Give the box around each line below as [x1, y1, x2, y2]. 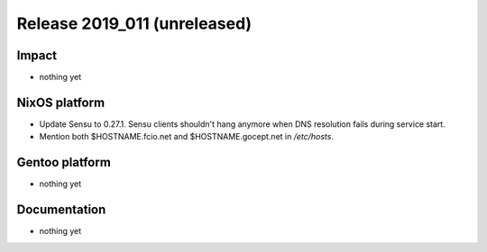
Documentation [16, 202, 106, 218]
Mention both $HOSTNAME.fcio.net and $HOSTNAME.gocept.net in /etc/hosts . [39, 131, 334, 142]
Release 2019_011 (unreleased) [16, 13, 253, 33]
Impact [16, 48, 58, 63]
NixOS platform [16, 94, 106, 110]
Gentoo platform [16, 155, 112, 170]
